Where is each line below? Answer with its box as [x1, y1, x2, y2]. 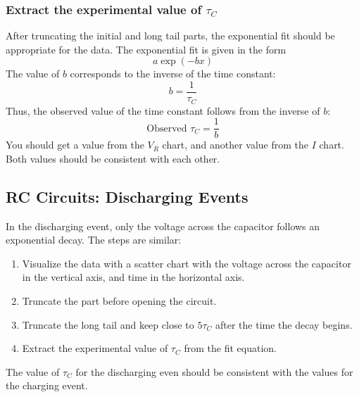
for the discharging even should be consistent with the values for [75, 364, 353, 379]
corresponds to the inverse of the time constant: [70, 66, 276, 81]
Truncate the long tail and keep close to [22, 317, 194, 332]
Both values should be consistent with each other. [6, 151, 220, 165]
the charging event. [6, 378, 88, 393]
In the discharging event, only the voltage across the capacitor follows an [6, 218, 320, 233]
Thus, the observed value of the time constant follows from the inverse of [6, 103, 320, 118]
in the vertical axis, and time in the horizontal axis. [22, 270, 245, 284]
